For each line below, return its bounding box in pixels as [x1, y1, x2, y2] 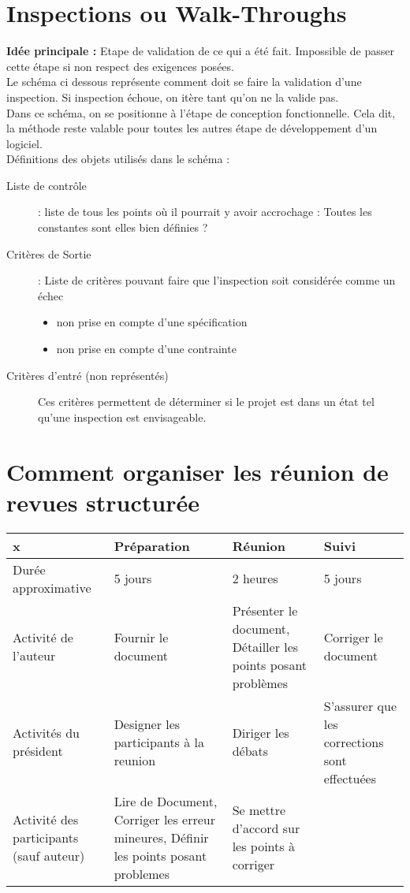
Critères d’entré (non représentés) [6, 367, 169, 383]
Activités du [13, 724, 80, 742]
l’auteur [13, 646, 56, 665]
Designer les [114, 714, 181, 733]
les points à [232, 837, 295, 856]
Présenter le [232, 601, 298, 620]
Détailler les [232, 637, 299, 656]
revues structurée [6, 486, 200, 518]
